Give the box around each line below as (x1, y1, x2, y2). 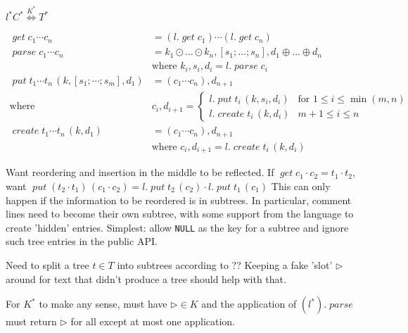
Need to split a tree (6, 258, 89, 272)
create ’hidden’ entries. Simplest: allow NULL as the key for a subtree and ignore (6, 220, 349, 234)
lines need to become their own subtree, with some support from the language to (6, 206, 354, 221)
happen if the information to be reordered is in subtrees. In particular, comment (6, 192, 352, 207)
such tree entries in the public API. (6, 234, 158, 249)
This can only (271, 178, 331, 193)
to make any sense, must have (39, 296, 167, 311)
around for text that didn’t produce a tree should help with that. (6, 271, 286, 286)
